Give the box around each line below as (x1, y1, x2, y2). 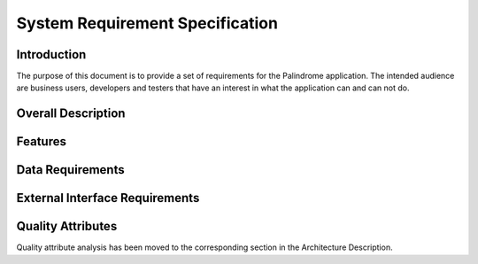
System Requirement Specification (16, 13, 279, 33)
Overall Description (16, 106, 126, 121)
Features (16, 134, 66, 150)
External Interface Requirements (16, 190, 200, 206)
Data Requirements (16, 162, 125, 177)
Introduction (16, 47, 87, 62)
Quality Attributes (16, 219, 118, 234)
